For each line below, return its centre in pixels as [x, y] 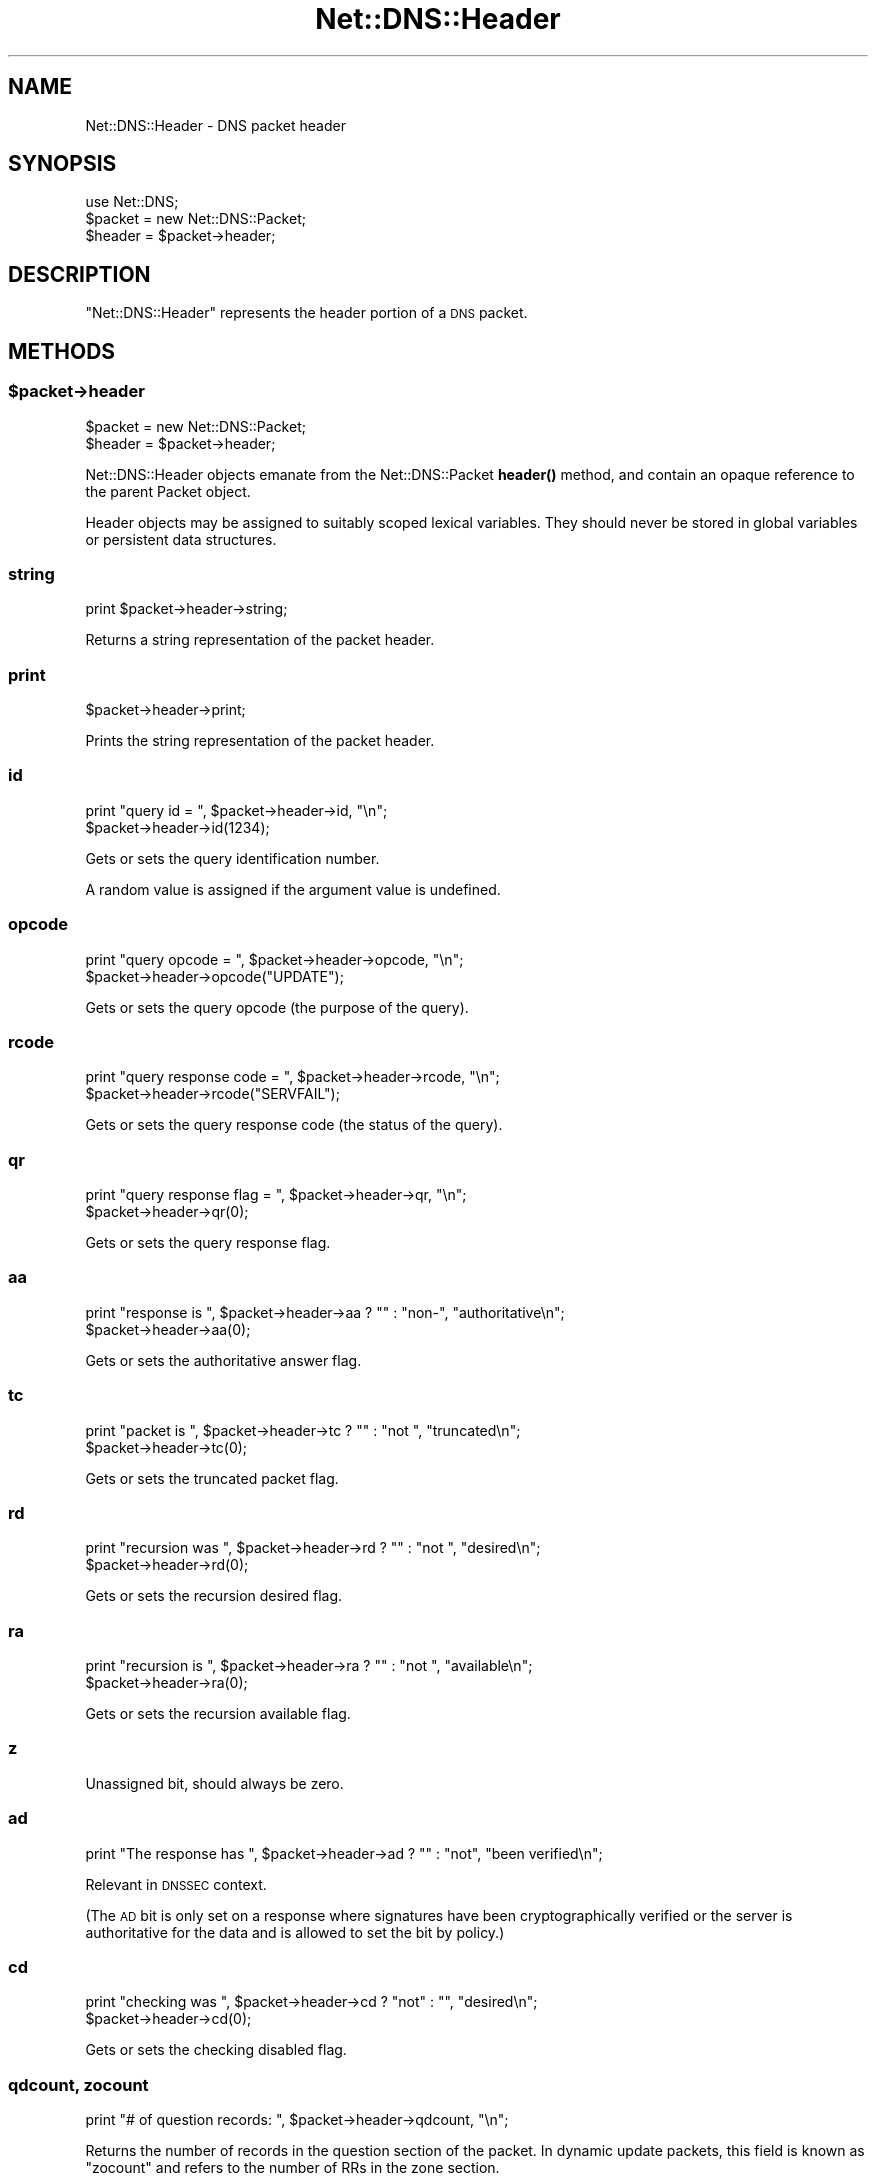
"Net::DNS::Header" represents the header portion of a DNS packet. [306, 313]
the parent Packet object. [168, 491]
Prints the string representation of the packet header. [260, 740]
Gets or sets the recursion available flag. [218, 1713]
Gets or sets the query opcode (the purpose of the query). [277, 1007]
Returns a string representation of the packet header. [260, 640]
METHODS [62, 351]
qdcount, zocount [78, 2084]
